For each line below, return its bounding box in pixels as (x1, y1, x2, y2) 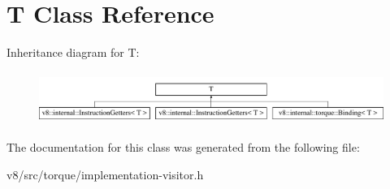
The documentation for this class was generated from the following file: (6, 139, 360, 156)
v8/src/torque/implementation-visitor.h (6, 165, 204, 183)
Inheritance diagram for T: (6, 44, 140, 61)
